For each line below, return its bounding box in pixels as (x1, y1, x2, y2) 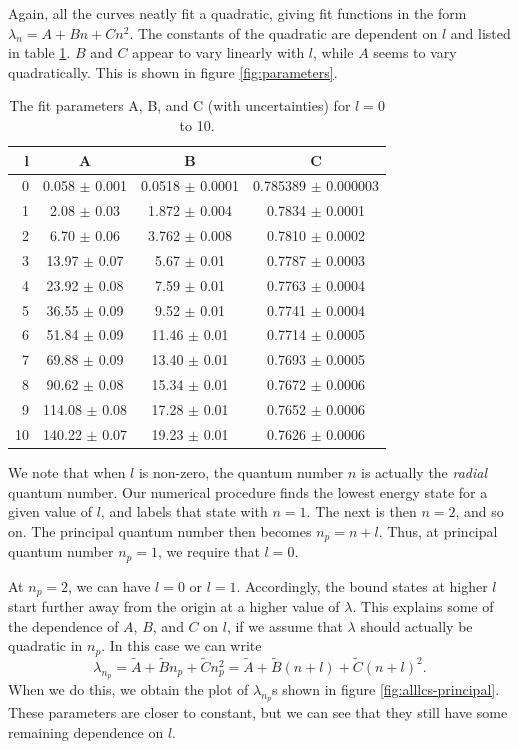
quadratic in (8, 635, 83, 656)
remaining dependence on (8, 721, 164, 742)
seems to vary (373, 42, 457, 63)
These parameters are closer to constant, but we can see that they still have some (8, 702, 508, 723)
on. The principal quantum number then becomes (8, 520, 312, 541)
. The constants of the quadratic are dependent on (129, 22, 438, 43)
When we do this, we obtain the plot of (8, 679, 249, 700)
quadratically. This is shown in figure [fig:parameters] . (8, 61, 338, 82)
